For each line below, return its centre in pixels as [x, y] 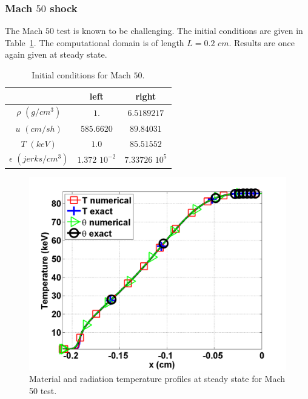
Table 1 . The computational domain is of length [95, 42]
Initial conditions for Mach [81, 75]
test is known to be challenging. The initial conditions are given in [180, 31]
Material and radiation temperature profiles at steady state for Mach [157, 379]
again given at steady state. [56, 54]
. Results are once [262, 42]
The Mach [24, 31]
